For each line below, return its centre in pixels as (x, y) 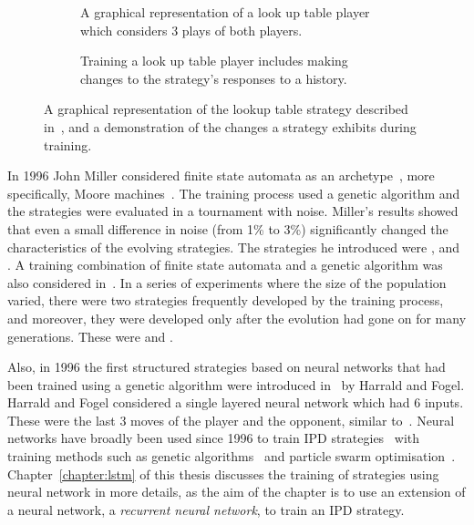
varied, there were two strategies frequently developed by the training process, (226, 300)
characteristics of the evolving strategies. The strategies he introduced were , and (234, 247)
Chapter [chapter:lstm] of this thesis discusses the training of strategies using (223, 474)
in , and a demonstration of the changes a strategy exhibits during (230, 126)
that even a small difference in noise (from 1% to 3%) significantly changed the (228, 228)
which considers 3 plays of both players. (191, 30)
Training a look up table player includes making (214, 61)
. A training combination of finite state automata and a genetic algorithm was (225, 265)
